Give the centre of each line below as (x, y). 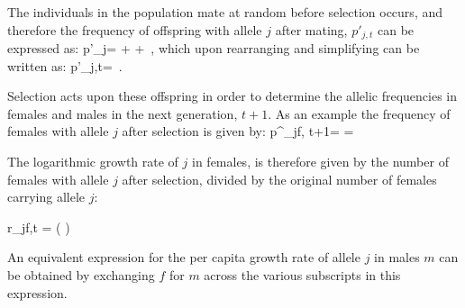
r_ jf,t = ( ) (39, 226)
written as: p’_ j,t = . (65, 65)
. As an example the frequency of (359, 113)
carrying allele (46, 197)
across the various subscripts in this (302, 274)
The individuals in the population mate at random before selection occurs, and (225, 12)
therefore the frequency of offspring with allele (135, 29)
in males (397, 257)
